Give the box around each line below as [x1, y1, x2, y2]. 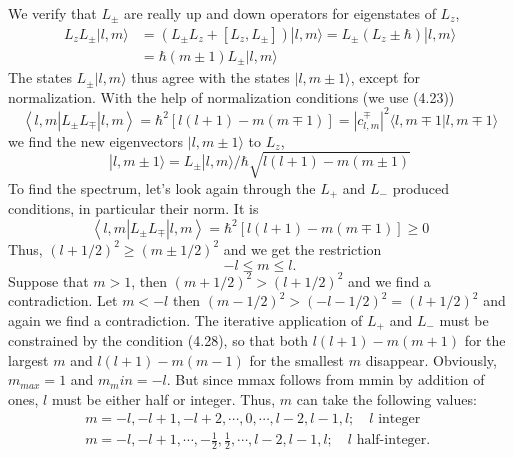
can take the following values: [296, 389, 477, 409]
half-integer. [356, 433, 431, 448]
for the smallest [249, 349, 345, 370]
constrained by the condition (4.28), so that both [8, 330, 309, 351]
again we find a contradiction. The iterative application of [8, 309, 363, 330]
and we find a [348, 270, 431, 291]
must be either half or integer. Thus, [51, 389, 276, 409]
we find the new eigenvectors [8, 130, 184, 151]
